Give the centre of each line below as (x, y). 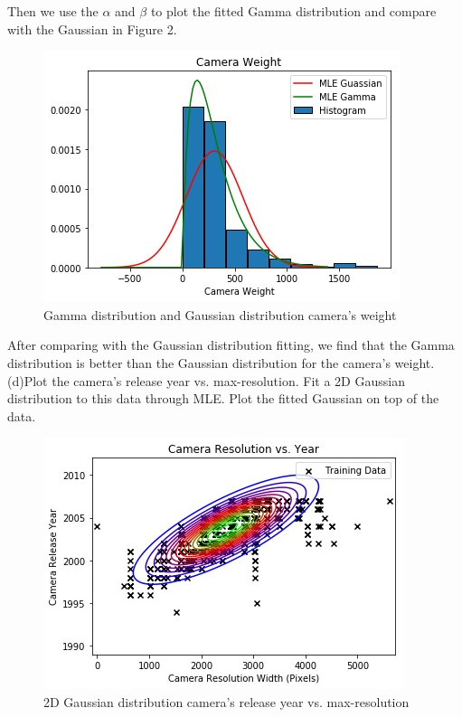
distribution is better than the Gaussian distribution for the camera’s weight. (221, 362)
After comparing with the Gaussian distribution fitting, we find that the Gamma (231, 345)
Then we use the (53, 11)
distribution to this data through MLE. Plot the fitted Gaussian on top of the (223, 398)
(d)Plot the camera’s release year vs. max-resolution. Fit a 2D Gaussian (206, 380)
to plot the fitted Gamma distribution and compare (293, 11)
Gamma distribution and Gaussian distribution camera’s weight (220, 314)
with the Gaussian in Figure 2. (92, 28)
